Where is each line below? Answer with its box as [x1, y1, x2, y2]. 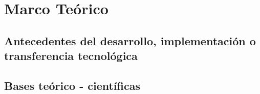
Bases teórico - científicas [4, 77, 140, 93]
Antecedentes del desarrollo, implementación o [4, 33, 256, 48]
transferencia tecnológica [4, 48, 138, 64]
